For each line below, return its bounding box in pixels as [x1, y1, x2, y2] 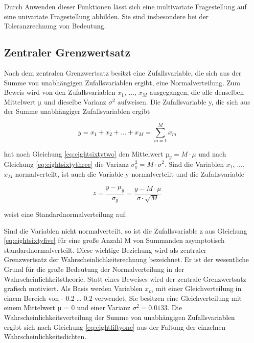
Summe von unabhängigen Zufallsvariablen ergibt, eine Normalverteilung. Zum [4, 77, 240, 87]
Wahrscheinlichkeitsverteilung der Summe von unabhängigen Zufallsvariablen [4, 312, 235, 322]
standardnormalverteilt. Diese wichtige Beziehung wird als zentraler [4, 244, 207, 255]
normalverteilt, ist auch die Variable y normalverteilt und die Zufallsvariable [15, 168, 244, 179]
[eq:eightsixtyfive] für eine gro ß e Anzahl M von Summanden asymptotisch [4, 235, 225, 245]
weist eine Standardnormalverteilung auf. [4, 209, 127, 219]
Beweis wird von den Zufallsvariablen [4, 87, 115, 97]
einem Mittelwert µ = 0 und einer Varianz [4, 302, 131, 313]
